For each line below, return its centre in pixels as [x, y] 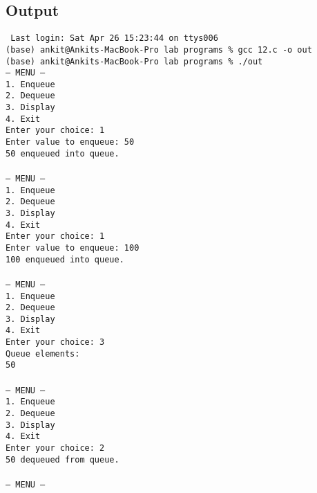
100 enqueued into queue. [65, 259]
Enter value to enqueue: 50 [70, 142]
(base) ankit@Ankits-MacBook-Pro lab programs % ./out [134, 61]
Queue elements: [43, 353]
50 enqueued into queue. [63, 153]
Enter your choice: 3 [55, 342]
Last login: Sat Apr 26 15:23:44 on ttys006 [114, 38]
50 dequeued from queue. [63, 459]
